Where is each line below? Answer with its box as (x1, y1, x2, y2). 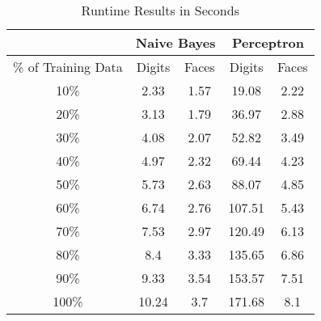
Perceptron (231, 33, 305, 52)
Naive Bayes (135, 33, 216, 52)
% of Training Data (13, 57, 123, 76)
